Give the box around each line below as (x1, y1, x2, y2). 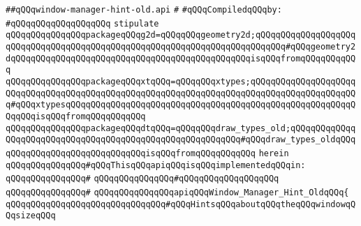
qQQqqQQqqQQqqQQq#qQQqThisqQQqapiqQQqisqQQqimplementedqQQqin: (6, 160, 306, 170)
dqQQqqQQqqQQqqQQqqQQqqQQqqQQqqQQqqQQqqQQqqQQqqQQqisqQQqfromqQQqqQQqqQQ (6, 53, 356, 63)
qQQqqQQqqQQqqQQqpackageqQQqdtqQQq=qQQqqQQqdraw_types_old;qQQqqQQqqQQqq (6, 123, 356, 133)
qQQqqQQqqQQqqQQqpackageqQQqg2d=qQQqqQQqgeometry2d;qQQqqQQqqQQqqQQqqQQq (6, 30, 356, 40)
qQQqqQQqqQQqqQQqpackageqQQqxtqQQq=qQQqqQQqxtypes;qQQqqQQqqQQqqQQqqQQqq (6, 76, 356, 86)
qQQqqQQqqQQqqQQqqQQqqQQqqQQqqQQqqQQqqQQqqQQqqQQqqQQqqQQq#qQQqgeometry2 (6, 41, 356, 52)
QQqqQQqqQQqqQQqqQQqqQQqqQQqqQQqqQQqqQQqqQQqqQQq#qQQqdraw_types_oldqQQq (6, 135, 356, 145)
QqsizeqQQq (6, 211, 56, 221)
